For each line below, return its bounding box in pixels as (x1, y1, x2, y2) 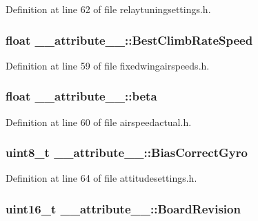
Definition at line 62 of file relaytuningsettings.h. (6, 2, 211, 16)
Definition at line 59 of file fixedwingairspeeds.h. (6, 58, 210, 72)
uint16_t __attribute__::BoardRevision (6, 200, 241, 217)
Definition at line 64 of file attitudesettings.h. (6, 171, 197, 185)
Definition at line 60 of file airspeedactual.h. (6, 114, 192, 129)
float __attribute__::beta (6, 87, 157, 105)
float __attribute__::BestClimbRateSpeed (6, 31, 253, 48)
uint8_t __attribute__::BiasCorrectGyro (6, 144, 248, 161)
